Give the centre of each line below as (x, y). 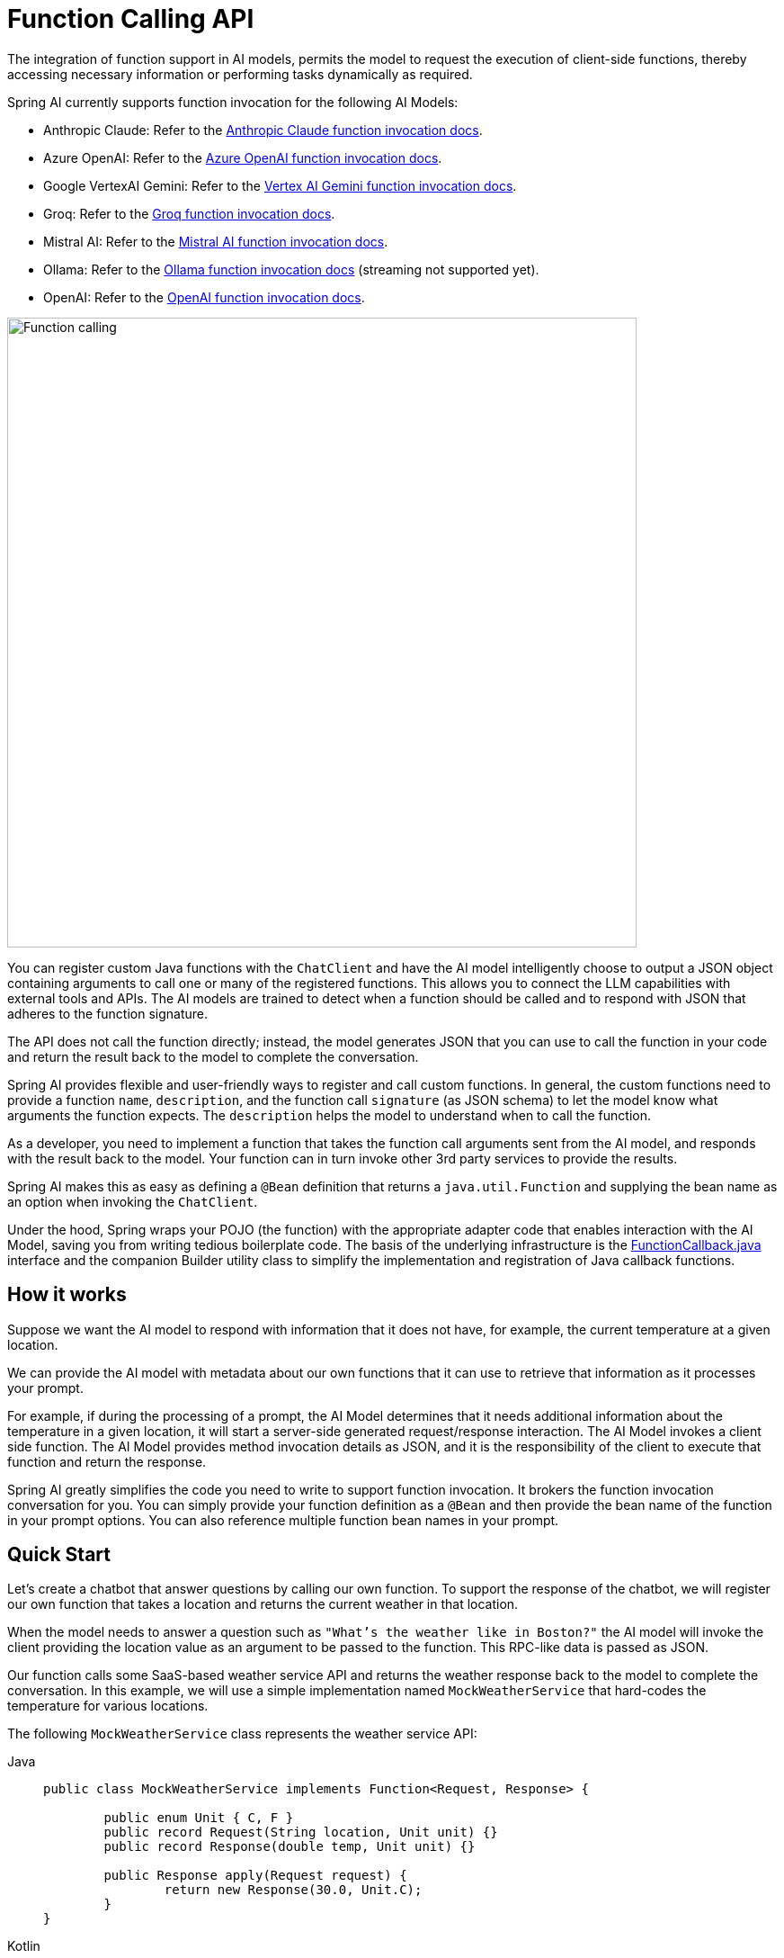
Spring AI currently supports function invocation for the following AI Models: (233, 102)
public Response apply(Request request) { (255, 1876)
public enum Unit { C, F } (199, 1818)
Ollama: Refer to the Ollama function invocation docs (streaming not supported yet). (291, 269)
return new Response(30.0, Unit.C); (293, 1890)
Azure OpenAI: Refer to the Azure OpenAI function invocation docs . (243, 157)
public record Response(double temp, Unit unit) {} (290, 1847)
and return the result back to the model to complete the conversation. (213, 1056)
